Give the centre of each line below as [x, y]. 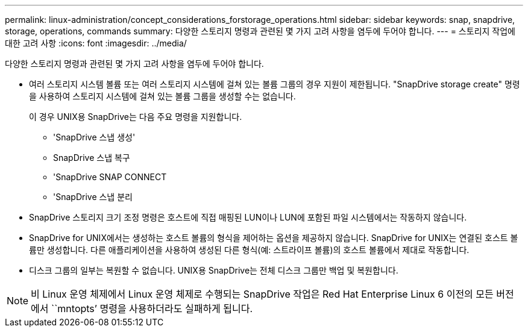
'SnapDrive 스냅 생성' [94, 137]
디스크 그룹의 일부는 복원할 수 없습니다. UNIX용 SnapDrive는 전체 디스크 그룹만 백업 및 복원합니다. [214, 270]
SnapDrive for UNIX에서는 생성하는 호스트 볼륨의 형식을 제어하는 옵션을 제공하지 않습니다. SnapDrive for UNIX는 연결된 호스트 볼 [274, 238]
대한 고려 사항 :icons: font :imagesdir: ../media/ [96, 43]
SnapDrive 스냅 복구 [92, 158]
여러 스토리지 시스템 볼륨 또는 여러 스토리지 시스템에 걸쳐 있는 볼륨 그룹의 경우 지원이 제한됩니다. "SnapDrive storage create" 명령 [275, 84]
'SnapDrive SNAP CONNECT [110, 177]
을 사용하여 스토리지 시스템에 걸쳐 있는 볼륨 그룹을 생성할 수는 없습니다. [162, 96]
